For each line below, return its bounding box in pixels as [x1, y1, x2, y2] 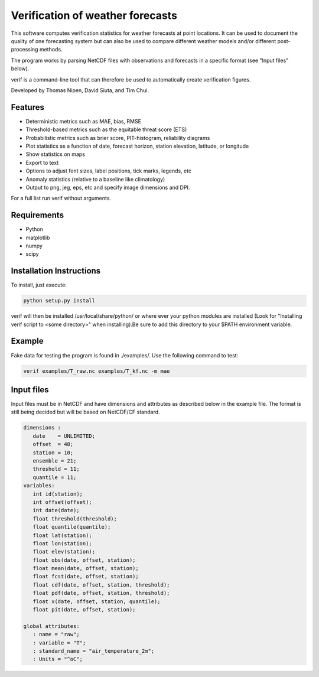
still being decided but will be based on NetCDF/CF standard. [11, 408, 160, 416]
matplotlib [25, 234, 50, 241]
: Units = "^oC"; [32, 656, 83, 663]
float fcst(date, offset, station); [32, 573, 139, 580]
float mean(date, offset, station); [32, 565, 139, 572]
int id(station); [32, 490, 83, 497]
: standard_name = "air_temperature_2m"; [32, 647, 155, 654]
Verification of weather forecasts [11, 9, 177, 22]
